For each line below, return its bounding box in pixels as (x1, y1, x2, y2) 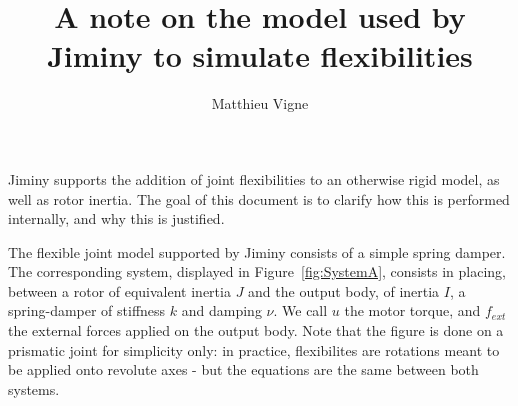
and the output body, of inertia (248, 280, 440, 301)
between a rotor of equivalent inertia (8, 280, 231, 301)
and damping (181, 300, 262, 321)
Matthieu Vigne (211, 93, 309, 114)
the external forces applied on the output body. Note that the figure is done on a (8, 320, 504, 341)
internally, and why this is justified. (8, 208, 225, 229)
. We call (273, 300, 328, 321)
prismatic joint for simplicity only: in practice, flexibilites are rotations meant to (8, 339, 500, 360)
